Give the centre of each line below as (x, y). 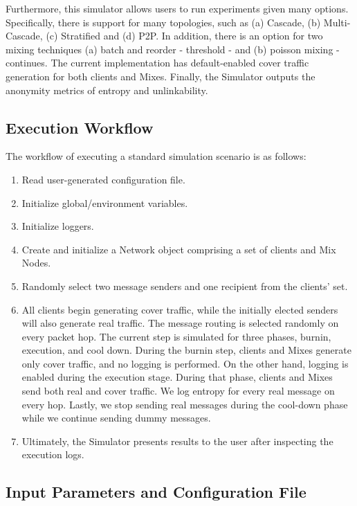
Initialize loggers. (58, 226)
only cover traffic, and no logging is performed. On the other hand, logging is (185, 363)
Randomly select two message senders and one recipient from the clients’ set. (185, 286)
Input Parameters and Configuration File (156, 492)
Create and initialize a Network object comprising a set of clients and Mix (179, 249)
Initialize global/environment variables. (105, 202)
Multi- (337, 22)
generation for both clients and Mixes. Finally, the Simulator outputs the (161, 76)
